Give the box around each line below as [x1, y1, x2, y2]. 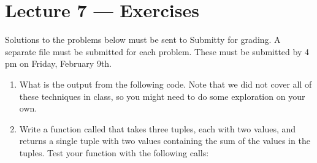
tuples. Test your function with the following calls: [19, 146, 209, 159]
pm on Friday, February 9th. [5, 57, 112, 70]
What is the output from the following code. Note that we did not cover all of [19, 77, 312, 90]
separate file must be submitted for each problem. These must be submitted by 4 [5, 45, 309, 58]
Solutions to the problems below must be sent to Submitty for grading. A [5, 33, 281, 46]
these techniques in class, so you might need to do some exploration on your [19, 89, 305, 102]
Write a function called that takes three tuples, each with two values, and [19, 122, 296, 135]
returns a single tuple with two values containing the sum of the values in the [19, 134, 310, 147]
